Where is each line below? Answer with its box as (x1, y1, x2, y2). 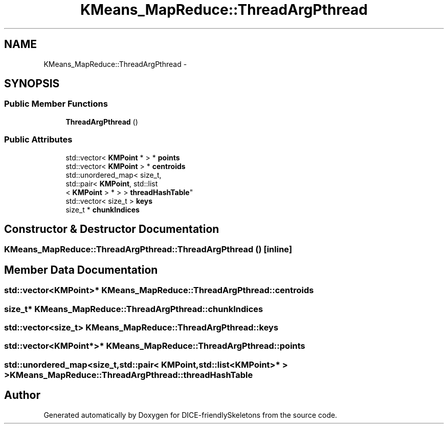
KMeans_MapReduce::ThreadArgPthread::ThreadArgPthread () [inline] (4, 244, 293, 255)
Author (4, 389, 40, 402)
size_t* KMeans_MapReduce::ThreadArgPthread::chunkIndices (4, 303, 263, 314)
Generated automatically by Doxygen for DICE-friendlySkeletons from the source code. (43, 410, 338, 419)
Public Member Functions (4, 99, 108, 109)
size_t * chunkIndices (65, 205, 140, 214)
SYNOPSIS (4, 77, 60, 90)
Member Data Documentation (4, 263, 158, 276)
